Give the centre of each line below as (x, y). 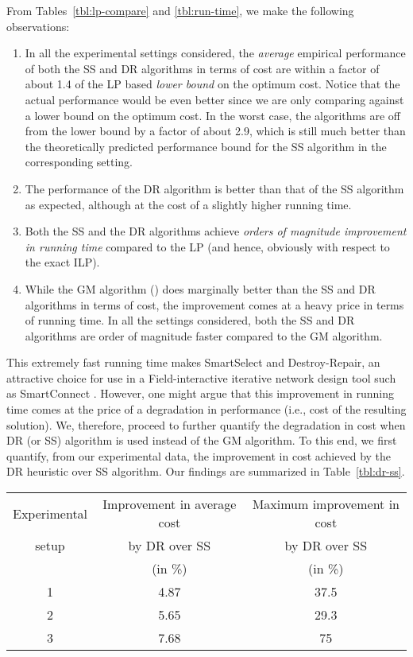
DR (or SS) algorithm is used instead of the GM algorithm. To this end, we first (202, 440)
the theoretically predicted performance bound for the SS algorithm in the (206, 146)
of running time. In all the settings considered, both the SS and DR (190, 320)
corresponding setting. (79, 162)
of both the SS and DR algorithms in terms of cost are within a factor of (202, 68)
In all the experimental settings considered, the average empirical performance (215, 53)
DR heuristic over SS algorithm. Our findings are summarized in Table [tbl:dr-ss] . (206, 471)
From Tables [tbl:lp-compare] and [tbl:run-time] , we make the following (180, 10)
